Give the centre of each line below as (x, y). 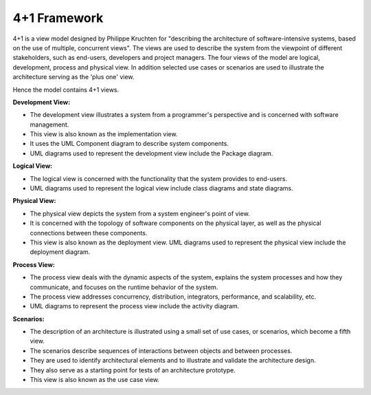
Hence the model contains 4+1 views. (66, 89)
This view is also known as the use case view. (95, 380)
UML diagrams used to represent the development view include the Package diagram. (151, 153)
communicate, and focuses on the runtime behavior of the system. (124, 287)
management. (49, 125)
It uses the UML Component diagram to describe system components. (130, 144)
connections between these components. (89, 233)
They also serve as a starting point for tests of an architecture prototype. (133, 370)
